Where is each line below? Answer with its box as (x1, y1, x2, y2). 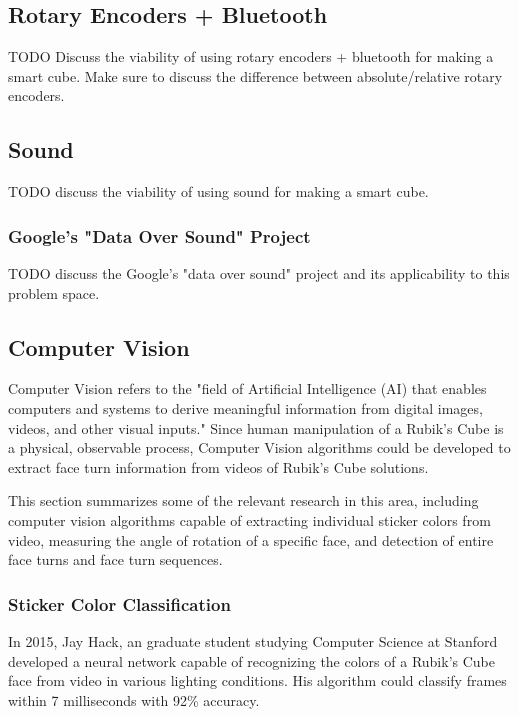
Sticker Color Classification (8, 591, 231, 616)
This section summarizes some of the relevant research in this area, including (8, 490, 479, 511)
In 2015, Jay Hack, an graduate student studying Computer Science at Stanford (8, 630, 498, 651)
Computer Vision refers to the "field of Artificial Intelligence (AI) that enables (8, 378, 487, 399)
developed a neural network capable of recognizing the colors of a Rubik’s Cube (8, 650, 496, 671)
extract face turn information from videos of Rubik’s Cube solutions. (8, 456, 429, 477)
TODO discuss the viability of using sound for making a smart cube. (8, 181, 429, 202)
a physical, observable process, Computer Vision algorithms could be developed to (8, 437, 511, 458)
